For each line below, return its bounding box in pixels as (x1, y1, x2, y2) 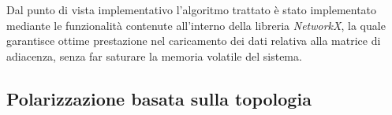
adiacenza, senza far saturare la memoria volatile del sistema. (6, 47, 302, 64)
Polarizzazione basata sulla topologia (6, 86, 312, 110)
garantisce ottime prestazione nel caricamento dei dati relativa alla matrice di (6, 32, 381, 49)
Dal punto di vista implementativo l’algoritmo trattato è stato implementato (6, 2, 377, 17)
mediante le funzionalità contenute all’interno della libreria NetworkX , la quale (6, 17, 386, 33)
